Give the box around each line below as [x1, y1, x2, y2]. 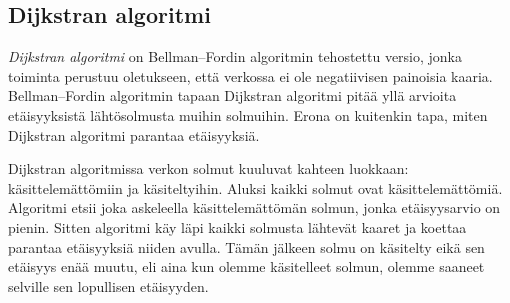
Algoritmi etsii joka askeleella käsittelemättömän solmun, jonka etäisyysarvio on [8, 197, 501, 218]
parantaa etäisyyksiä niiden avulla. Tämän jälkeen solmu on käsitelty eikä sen [8, 236, 485, 257]
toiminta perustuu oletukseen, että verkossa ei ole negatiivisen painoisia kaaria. [8, 65, 493, 86]
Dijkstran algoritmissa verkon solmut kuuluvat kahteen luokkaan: [8, 158, 409, 179]
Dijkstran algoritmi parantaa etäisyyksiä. [8, 124, 260, 145]
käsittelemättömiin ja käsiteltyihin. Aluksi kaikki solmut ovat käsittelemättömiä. [8, 177, 503, 198]
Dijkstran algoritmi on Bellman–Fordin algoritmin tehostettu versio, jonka [8, 46, 463, 67]
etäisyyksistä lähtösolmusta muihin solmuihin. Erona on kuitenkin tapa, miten [8, 104, 488, 125]
